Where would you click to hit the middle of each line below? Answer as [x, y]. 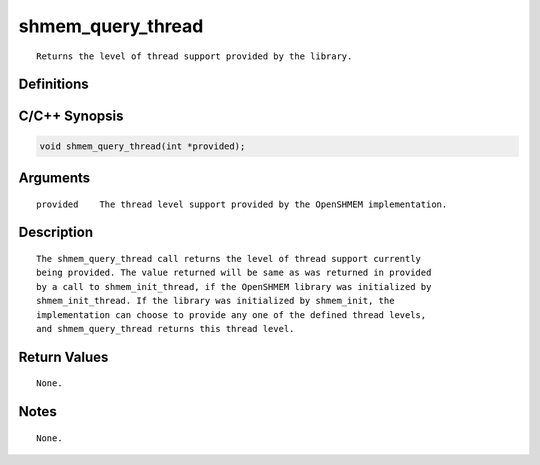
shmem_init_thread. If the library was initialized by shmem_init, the [215, 301]
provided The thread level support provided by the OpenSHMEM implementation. [242, 204]
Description [56, 232]
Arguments [54, 177]
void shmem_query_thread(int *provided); [142, 146]
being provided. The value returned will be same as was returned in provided [234, 273]
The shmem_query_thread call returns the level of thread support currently [229, 258]
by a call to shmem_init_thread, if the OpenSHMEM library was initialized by [234, 286]
